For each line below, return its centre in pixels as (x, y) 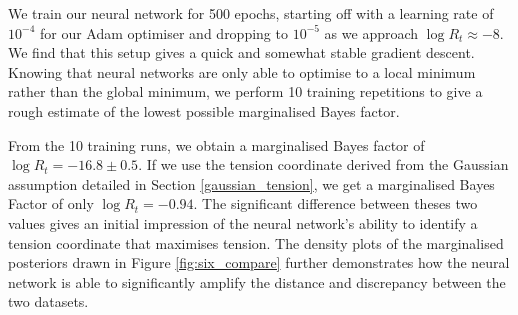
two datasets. (48, 301)
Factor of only (51, 203)
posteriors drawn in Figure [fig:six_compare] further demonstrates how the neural (259, 262)
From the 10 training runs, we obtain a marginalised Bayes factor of (216, 144)
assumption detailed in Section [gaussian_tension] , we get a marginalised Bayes (251, 183)
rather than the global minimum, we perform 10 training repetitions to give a (245, 91)
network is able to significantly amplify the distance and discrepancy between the (257, 281)
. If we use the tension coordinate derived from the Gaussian (323, 164)
